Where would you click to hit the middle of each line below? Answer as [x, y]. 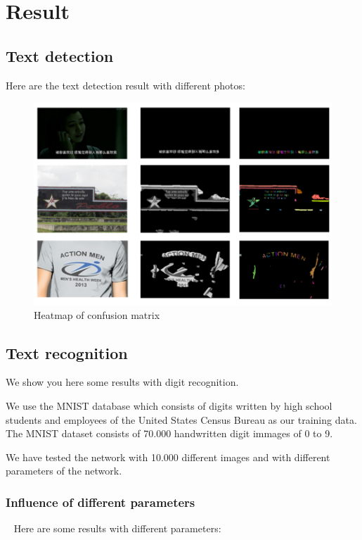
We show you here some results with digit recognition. [122, 382]
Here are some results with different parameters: [117, 528]
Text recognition [67, 352]
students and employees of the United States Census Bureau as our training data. [181, 419]
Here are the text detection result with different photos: [125, 85]
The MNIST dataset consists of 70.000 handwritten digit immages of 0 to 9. [169, 433]
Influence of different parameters [101, 502]
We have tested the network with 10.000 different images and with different [168, 457]
